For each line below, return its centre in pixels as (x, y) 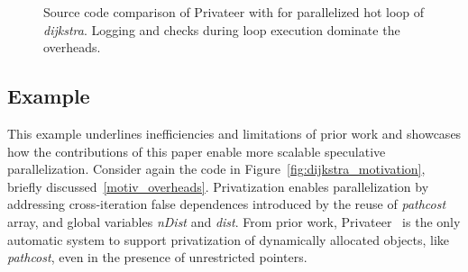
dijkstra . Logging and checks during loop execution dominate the (222, 29)
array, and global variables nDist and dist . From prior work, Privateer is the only (234, 221)
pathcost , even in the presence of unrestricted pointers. (157, 257)
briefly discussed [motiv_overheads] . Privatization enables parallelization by (218, 186)
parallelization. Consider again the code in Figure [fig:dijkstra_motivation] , (216, 169)
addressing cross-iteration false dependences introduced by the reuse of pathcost (227, 204)
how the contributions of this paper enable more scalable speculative (197, 151)
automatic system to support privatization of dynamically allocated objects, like (229, 239)
